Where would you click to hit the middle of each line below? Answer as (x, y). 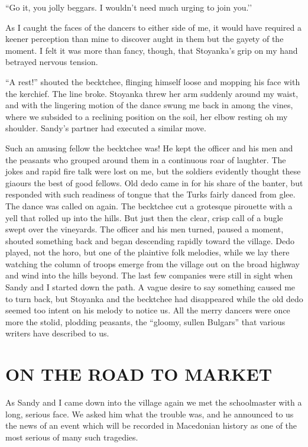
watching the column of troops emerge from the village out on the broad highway (153, 263)
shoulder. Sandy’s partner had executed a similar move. (106, 128)
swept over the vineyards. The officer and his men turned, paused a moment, (145, 229)
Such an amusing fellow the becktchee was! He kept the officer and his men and (149, 148)
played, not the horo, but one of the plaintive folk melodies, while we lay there (147, 252)
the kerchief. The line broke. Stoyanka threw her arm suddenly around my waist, (152, 93)
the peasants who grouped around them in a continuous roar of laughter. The (146, 159)
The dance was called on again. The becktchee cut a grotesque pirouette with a (149, 205)
